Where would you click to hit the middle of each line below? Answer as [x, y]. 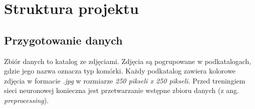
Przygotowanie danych [63, 40]
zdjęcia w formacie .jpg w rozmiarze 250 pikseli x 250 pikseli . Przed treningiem [125, 80]
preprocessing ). [27, 100]
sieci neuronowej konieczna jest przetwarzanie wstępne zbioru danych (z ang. [121, 90]
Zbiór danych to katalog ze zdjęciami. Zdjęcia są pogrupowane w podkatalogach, [128, 61]
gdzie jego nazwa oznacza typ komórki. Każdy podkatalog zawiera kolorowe [120, 71]
